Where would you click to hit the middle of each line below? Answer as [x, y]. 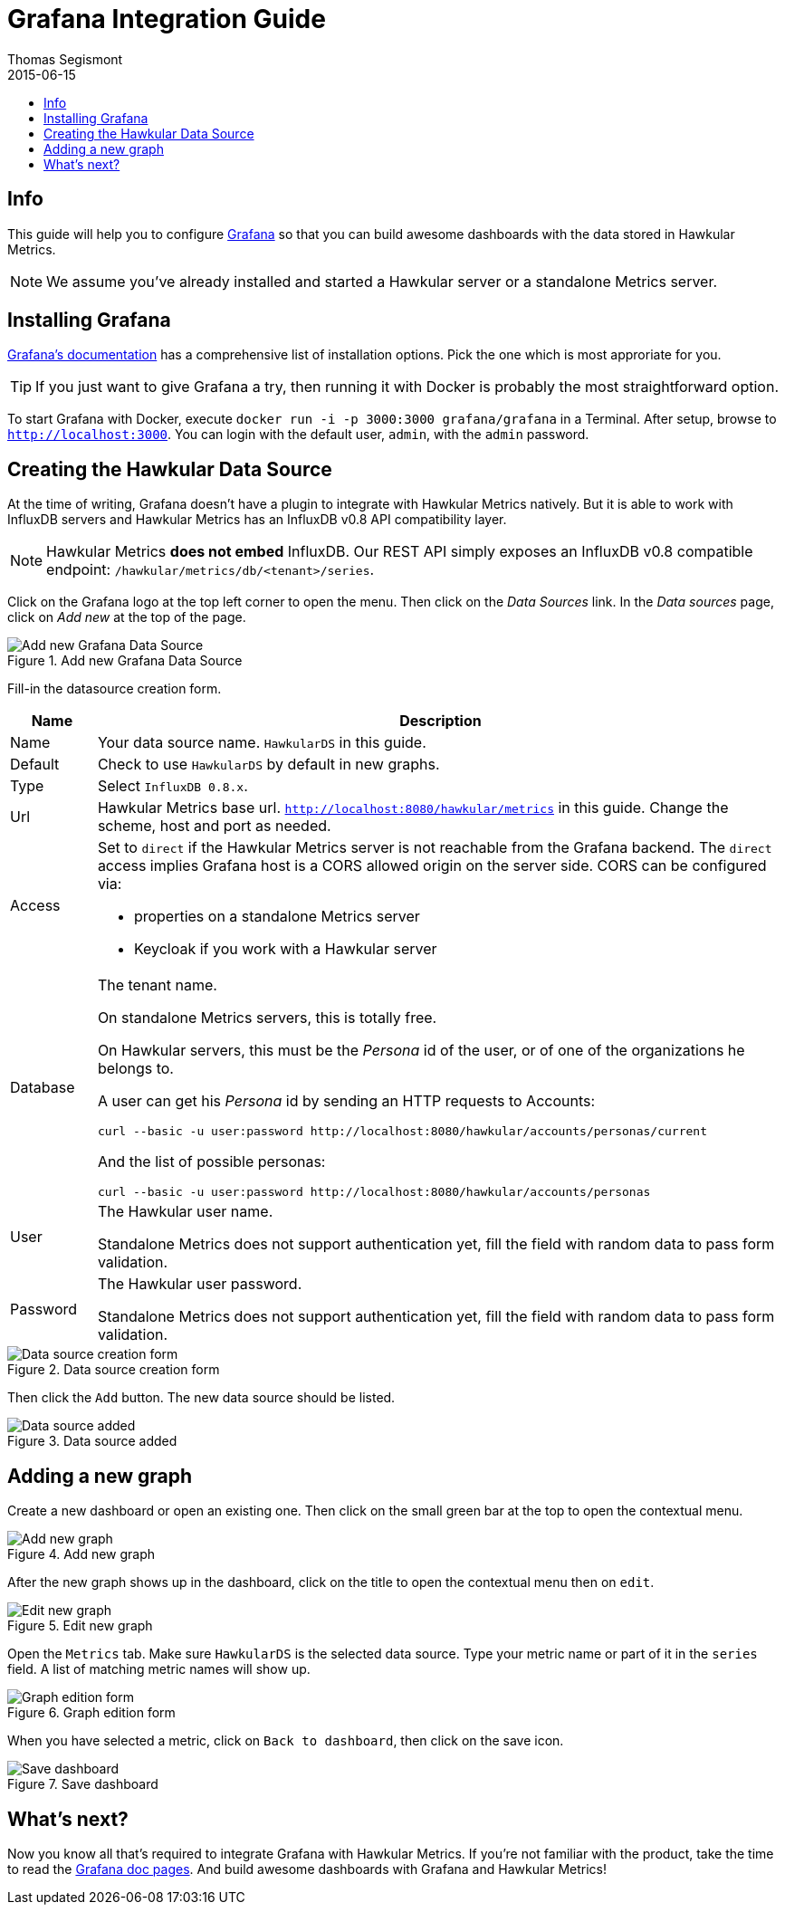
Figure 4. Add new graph [81, 1554]
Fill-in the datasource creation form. [115, 689]
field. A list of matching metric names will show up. [159, 1669]
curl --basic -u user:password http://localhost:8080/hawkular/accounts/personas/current [402, 1132]
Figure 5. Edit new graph [80, 1626]
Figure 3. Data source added [92, 1441]
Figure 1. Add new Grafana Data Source [125, 661]
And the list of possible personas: [211, 1162]
